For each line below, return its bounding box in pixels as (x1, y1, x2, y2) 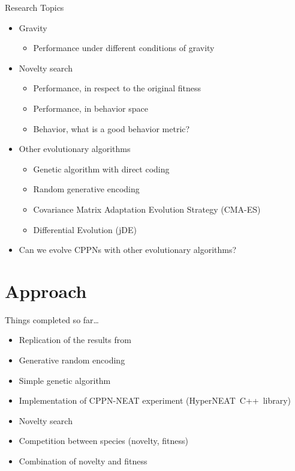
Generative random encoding (19, 354, 125, 366)
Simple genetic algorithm (19, 374, 111, 386)
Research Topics (5, 1, 64, 13)
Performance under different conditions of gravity (33, 41, 215, 54)
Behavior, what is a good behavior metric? (33, 122, 190, 135)
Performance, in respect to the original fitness (33, 82, 201, 94)
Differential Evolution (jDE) (33, 223, 137, 235)
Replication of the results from (19, 333, 131, 346)
